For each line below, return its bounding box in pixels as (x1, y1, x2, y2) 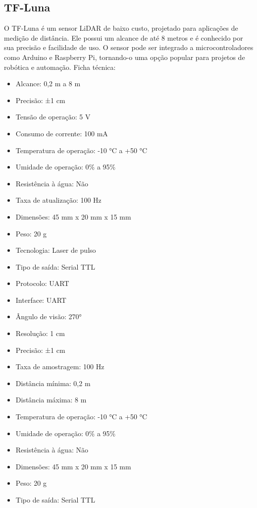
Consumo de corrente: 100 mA (15, 128, 108, 138)
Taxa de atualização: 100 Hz (15, 195, 102, 205)
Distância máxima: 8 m (15, 395, 87, 405)
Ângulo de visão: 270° (15, 311, 82, 322)
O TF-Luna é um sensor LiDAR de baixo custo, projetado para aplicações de (4, 23, 238, 33)
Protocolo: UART (15, 278, 69, 288)
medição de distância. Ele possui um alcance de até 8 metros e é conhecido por (4, 32, 243, 43)
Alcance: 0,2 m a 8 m (15, 78, 81, 89)
